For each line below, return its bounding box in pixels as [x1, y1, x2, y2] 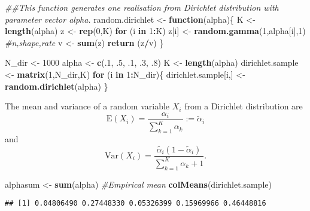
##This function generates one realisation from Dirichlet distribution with [5, 1, 279, 13]
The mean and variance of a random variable [5, 100, 170, 112]
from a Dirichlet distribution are [184, 100, 303, 112]
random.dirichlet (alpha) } [5, 79, 108, 92]
